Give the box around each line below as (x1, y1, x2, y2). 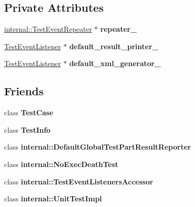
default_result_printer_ (69, 40, 159, 51)
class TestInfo (4, 124, 51, 135)
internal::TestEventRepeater (4, 24, 92, 34)
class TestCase (4, 107, 53, 118)
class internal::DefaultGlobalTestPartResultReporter (4, 141, 191, 152)
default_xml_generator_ (69, 58, 161, 69)
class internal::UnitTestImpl (4, 193, 102, 204)
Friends (4, 83, 44, 99)
